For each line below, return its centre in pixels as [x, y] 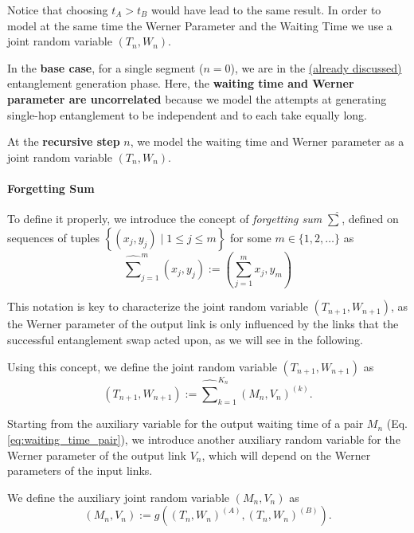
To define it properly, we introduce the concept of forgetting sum [165, 219]
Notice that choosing [58, 10]
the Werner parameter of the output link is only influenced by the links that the [203, 324]
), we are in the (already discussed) [316, 67]
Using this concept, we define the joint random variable [142, 366]
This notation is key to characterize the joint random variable [158, 306]
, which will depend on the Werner [286, 455]
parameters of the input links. [80, 470]
